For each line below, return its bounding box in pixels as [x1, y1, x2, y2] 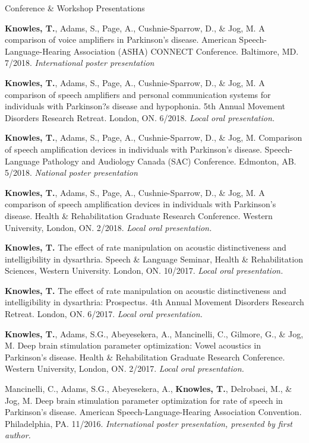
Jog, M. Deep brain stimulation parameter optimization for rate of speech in [5, 394, 283, 406]
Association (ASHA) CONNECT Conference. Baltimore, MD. [73, 45, 299, 57]
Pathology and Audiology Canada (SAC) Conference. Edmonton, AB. [42, 154, 297, 167]
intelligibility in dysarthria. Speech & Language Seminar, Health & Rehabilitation [5, 252, 303, 265]
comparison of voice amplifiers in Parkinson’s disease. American [5, 33, 237, 46]
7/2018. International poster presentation [5, 56, 154, 69]
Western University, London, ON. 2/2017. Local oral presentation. [5, 362, 244, 375]
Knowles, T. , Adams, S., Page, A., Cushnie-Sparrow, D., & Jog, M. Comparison [5, 131, 302, 144]
